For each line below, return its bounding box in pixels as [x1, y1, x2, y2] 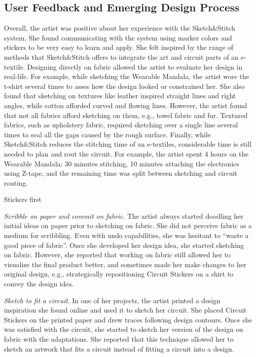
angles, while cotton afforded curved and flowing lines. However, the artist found [4, 100, 247, 110]
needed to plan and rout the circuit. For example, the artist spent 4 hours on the [4, 148, 249, 159]
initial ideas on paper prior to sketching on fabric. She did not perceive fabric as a [4, 220, 252, 231]
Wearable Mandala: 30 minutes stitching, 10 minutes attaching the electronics [4, 158, 239, 168]
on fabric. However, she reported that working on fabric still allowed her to [4, 249, 231, 260]
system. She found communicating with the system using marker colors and [4, 32, 232, 42]
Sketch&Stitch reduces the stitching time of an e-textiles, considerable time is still [4, 139, 252, 149]
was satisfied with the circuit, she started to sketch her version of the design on [4, 324, 243, 334]
